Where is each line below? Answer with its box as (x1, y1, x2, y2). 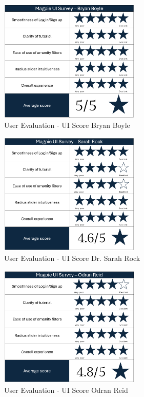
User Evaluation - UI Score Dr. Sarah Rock (4, 253, 140, 263)
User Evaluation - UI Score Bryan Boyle (4, 119, 130, 130)
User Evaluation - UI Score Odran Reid (4, 384, 128, 395)
